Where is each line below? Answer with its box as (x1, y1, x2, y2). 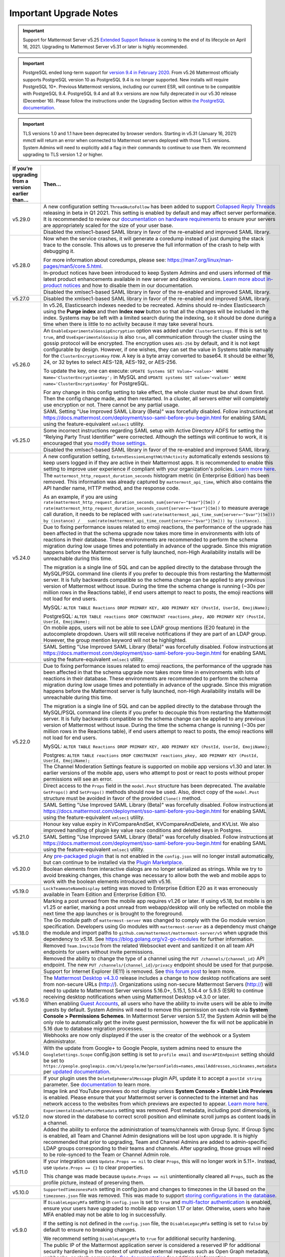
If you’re (12, 165, 33, 172)
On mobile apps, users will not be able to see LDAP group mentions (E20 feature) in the (43, 624, 249, 631)
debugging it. (43, 248, 75, 255)
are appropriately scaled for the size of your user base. (43, 222, 174, 229)
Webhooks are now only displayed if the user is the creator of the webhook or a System (43, 1032, 250, 1039)
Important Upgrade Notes (9, 8, 118, 19)
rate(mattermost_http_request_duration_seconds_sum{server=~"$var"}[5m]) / (43, 500, 220, 505)
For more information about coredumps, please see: (43, 256, 167, 263)
